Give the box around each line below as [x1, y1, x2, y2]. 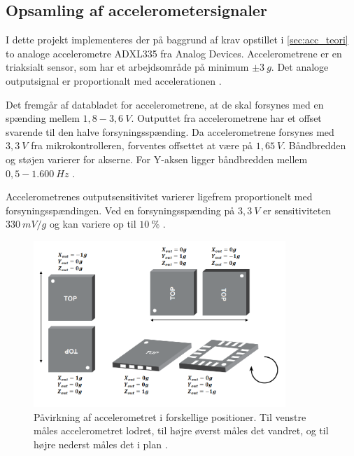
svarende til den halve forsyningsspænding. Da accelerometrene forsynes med [6, 124, 334, 139]
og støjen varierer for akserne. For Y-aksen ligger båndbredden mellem [6, 151, 308, 166]
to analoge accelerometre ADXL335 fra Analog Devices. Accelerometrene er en [6, 46, 342, 60]
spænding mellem [6, 111, 80, 125]
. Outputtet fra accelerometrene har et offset [131, 111, 322, 125]
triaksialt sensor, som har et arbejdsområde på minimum [6, 60, 249, 74]
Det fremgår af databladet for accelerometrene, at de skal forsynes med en [6, 97, 324, 111]
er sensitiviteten [263, 202, 332, 217]
